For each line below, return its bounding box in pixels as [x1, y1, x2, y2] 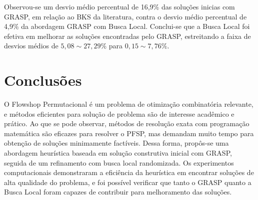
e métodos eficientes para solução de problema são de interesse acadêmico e [4, 108, 234, 119]
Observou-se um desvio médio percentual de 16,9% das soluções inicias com [4, 1, 235, 11]
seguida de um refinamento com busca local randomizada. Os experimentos [4, 157, 234, 168]
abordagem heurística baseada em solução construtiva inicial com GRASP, [4, 148, 232, 158]
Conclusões [4, 70, 82, 90]
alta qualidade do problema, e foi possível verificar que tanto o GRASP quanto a [4, 177, 251, 187]
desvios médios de [4, 40, 58, 51]
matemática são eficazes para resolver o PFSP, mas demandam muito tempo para [4, 128, 254, 138]
